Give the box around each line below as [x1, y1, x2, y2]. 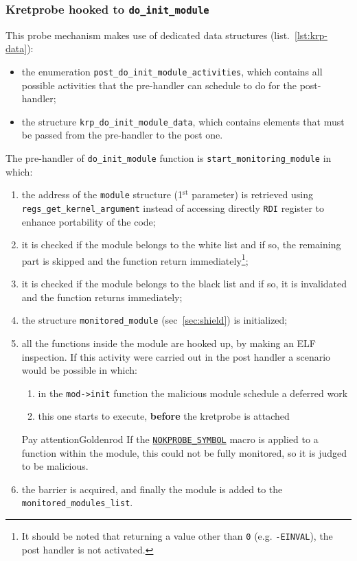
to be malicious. [21, 459, 89, 473]
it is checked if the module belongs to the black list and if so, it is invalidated [21, 276, 347, 291]
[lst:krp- [295, 27, 327, 42]
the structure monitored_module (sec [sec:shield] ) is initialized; [21, 313, 288, 327]
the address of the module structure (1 [21, 187, 183, 202]
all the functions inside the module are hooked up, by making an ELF [21, 335, 316, 350]
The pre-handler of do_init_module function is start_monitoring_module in [5, 151, 332, 165]
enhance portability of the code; [21, 214, 156, 228]
